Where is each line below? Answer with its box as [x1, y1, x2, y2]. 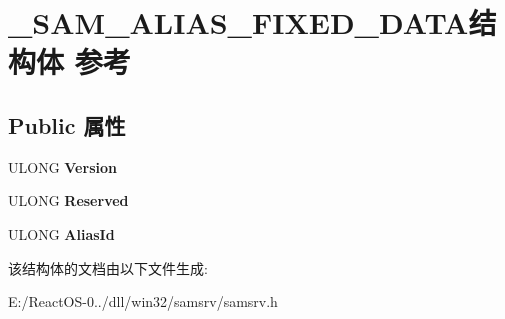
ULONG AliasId [8, 223, 115, 244]
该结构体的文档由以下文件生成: [8, 257, 208, 278]
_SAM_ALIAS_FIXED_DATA [8, 2, 469, 43]
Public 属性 [8, 109, 126, 140]
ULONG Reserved [8, 190, 129, 211]
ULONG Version [8, 156, 117, 177]
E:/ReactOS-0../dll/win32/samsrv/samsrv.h [8, 291, 278, 312]
